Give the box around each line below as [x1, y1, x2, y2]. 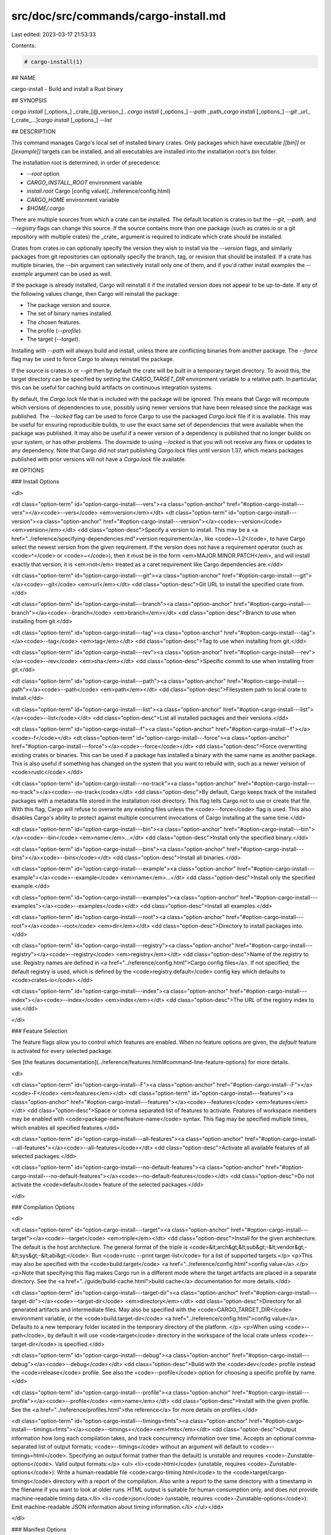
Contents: [11, 42, 36, 49]
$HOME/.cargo [26, 204, 65, 212]
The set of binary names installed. [26, 310, 113, 317]
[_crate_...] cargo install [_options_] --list [11, 117, 112, 124]
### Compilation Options [11, 1203, 75, 1211]
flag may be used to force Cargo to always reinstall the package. [11, 356, 175, 363]
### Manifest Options [11, 1526, 67, 1533]
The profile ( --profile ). [26, 327, 83, 335]
